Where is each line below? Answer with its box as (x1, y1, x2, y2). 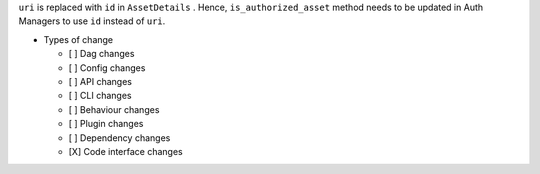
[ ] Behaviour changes (68, 103, 160, 115)
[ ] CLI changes (68, 90, 132, 102)
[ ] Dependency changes (68, 131, 171, 144)
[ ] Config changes (68, 61, 146, 74)
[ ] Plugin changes (68, 118, 144, 130)
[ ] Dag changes (68, 48, 135, 60)
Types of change (43, 33, 114, 45)
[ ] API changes (68, 75, 132, 87)
